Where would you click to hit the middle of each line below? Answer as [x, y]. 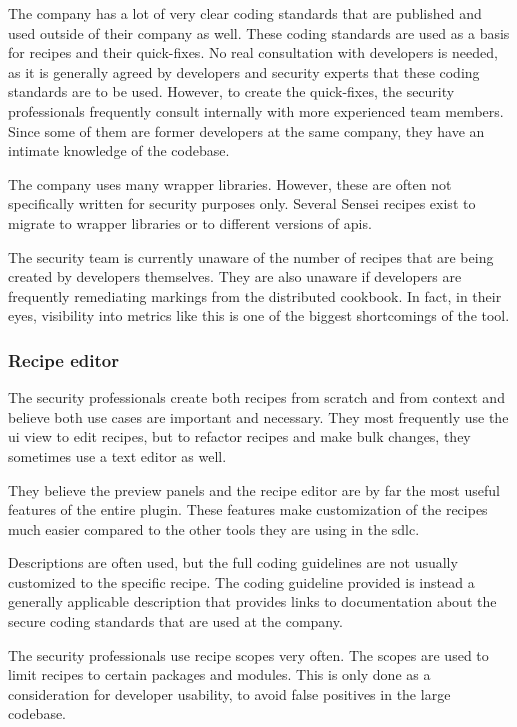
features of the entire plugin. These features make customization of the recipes [248, 509]
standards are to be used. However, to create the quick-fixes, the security [231, 91]
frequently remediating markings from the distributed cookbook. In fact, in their [255, 295]
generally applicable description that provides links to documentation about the [252, 601]
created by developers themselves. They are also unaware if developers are [235, 276]
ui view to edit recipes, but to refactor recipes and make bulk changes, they [239, 436]
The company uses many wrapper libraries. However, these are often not [230, 183]
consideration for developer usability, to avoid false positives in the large [229, 693]
